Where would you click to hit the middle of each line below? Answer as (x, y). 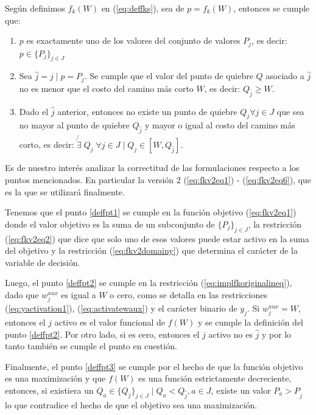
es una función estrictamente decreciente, (215, 378)
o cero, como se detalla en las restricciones (188, 294)
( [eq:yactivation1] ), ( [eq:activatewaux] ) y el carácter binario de (121, 308)
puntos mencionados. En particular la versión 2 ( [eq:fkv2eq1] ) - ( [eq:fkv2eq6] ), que (158, 180)
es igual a (79, 294)
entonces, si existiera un (49, 390)
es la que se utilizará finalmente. (65, 191)
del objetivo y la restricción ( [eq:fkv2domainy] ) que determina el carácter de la (151, 250)
